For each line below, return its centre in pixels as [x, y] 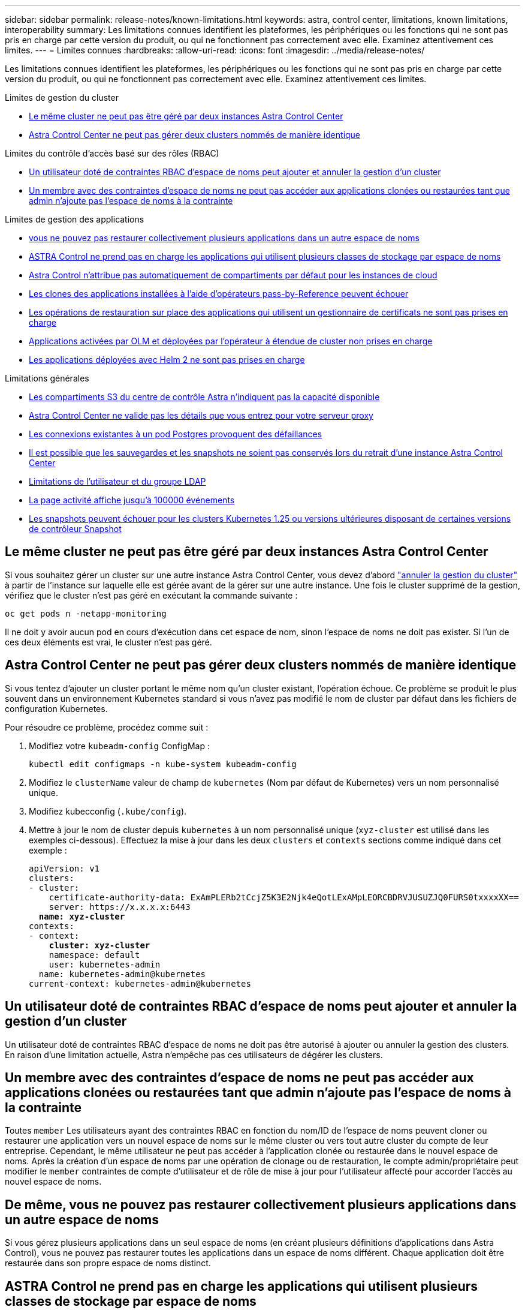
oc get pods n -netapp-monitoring [86, 613]
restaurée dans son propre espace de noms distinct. [108, 1263]
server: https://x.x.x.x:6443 [120, 907]
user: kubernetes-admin [105, 964]
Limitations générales [47, 378]
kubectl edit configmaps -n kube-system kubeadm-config [163, 764]
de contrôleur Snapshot [75, 529]
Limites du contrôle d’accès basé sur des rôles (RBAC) [112, 153]
